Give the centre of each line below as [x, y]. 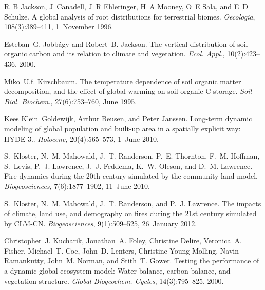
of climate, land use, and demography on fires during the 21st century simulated [130, 213]
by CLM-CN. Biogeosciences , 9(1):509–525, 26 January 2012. [101, 223]
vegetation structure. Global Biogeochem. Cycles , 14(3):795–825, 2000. [114, 281]
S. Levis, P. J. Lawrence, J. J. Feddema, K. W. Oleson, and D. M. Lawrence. [128, 166]
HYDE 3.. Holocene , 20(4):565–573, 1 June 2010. [81, 138]
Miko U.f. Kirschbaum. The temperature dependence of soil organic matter [123, 81]
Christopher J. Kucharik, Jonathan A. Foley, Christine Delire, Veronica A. [123, 240]
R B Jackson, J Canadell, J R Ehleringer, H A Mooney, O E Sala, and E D [126, 6]
